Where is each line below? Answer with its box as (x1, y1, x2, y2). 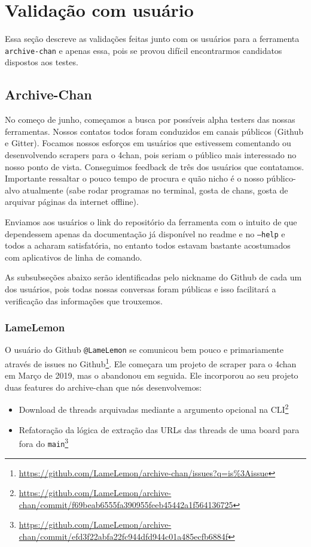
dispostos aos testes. (5, 56, 78, 68)
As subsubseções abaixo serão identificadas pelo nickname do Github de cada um (5, 271, 302, 283)
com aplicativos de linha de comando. (5, 250, 142, 263)
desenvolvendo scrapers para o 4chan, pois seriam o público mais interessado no (5, 148, 297, 161)
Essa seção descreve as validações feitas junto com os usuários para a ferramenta (5, 32, 300, 45)
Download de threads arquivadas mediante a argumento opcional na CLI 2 (19, 401, 289, 416)
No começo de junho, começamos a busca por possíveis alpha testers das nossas (5, 113, 295, 126)
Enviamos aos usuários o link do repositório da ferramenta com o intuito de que (5, 215, 297, 228)
